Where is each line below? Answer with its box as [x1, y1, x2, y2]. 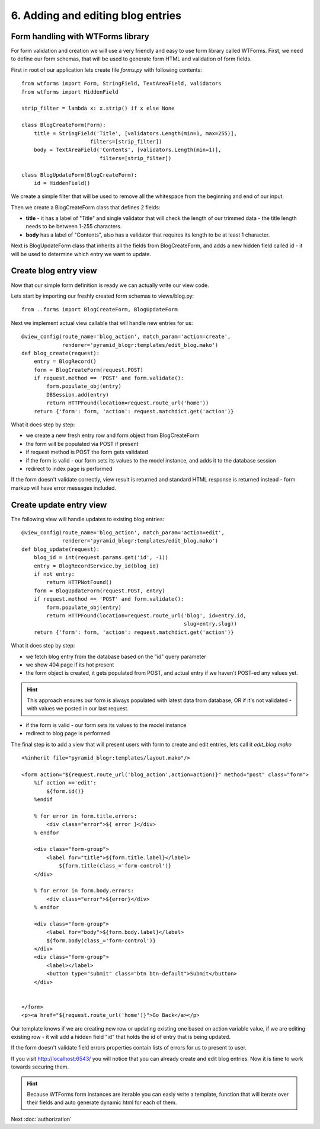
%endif [33, 796, 53, 803]
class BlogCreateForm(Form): [21, 122, 106, 129]
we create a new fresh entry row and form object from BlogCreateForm [25, 432, 200, 439]
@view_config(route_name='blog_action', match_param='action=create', [21, 333, 231, 340]
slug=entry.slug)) [184, 620, 237, 627]
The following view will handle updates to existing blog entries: [11, 515, 165, 522]
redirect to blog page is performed [25, 730, 110, 737]
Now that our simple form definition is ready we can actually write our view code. [11, 282, 210, 289]
